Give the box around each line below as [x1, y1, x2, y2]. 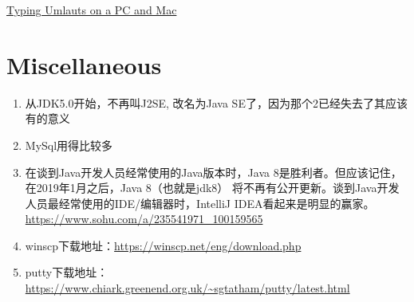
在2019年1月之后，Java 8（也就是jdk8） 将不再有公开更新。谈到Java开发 [25, 179, 400, 196]
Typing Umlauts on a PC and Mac [6, 2, 177, 18]
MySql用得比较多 [25, 136, 113, 153]
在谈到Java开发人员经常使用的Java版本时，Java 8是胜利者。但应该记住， [25, 163, 402, 180]
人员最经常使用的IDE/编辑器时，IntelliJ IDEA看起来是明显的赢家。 [25, 194, 375, 211]
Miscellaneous [6, 48, 162, 80]
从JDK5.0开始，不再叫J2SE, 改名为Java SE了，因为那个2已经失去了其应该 [25, 94, 408, 111]
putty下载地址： [25, 264, 108, 280]
